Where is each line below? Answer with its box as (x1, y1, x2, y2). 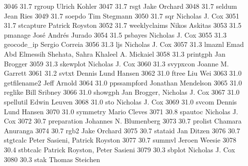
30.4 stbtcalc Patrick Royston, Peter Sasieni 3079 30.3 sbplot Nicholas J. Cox (4, 144, 235, 154)
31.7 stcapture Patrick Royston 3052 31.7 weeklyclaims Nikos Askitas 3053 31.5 (4, 20, 242, 30)
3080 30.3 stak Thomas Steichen (4, 154, 100, 164)
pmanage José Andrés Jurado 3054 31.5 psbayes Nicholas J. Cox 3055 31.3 (4, 29, 227, 40)
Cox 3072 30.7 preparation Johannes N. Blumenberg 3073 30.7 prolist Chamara (4, 116, 242, 126)
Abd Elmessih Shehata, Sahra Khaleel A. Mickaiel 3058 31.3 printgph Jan (4, 48, 226, 59)
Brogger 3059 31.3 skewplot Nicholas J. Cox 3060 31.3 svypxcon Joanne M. (4, 58, 229, 68)
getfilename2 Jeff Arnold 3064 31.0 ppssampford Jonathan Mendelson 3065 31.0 (4, 77, 242, 87)
